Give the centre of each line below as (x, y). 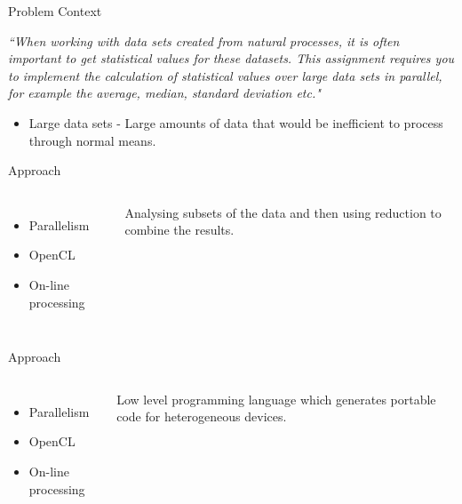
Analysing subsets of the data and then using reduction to (283, 212)
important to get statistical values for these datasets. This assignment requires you (231, 58)
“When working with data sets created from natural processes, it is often (204, 40)
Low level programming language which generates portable (276, 399)
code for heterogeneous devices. (202, 416)
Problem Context (55, 11)
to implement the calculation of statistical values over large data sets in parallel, (225, 75)
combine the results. (179, 230)
